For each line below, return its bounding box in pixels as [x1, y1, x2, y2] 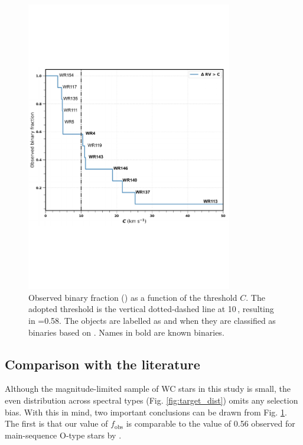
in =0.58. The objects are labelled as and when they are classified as [28, 314, 276, 327]
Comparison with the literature [5, 355, 200, 373]
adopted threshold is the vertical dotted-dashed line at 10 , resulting [28, 303, 274, 315]
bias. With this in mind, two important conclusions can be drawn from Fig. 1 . [5, 405, 287, 418]
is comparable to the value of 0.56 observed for [126, 417, 295, 430]
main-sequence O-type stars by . [5, 428, 122, 441]
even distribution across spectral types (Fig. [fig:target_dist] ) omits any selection [5, 394, 298, 407]
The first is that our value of [5, 417, 108, 430]
